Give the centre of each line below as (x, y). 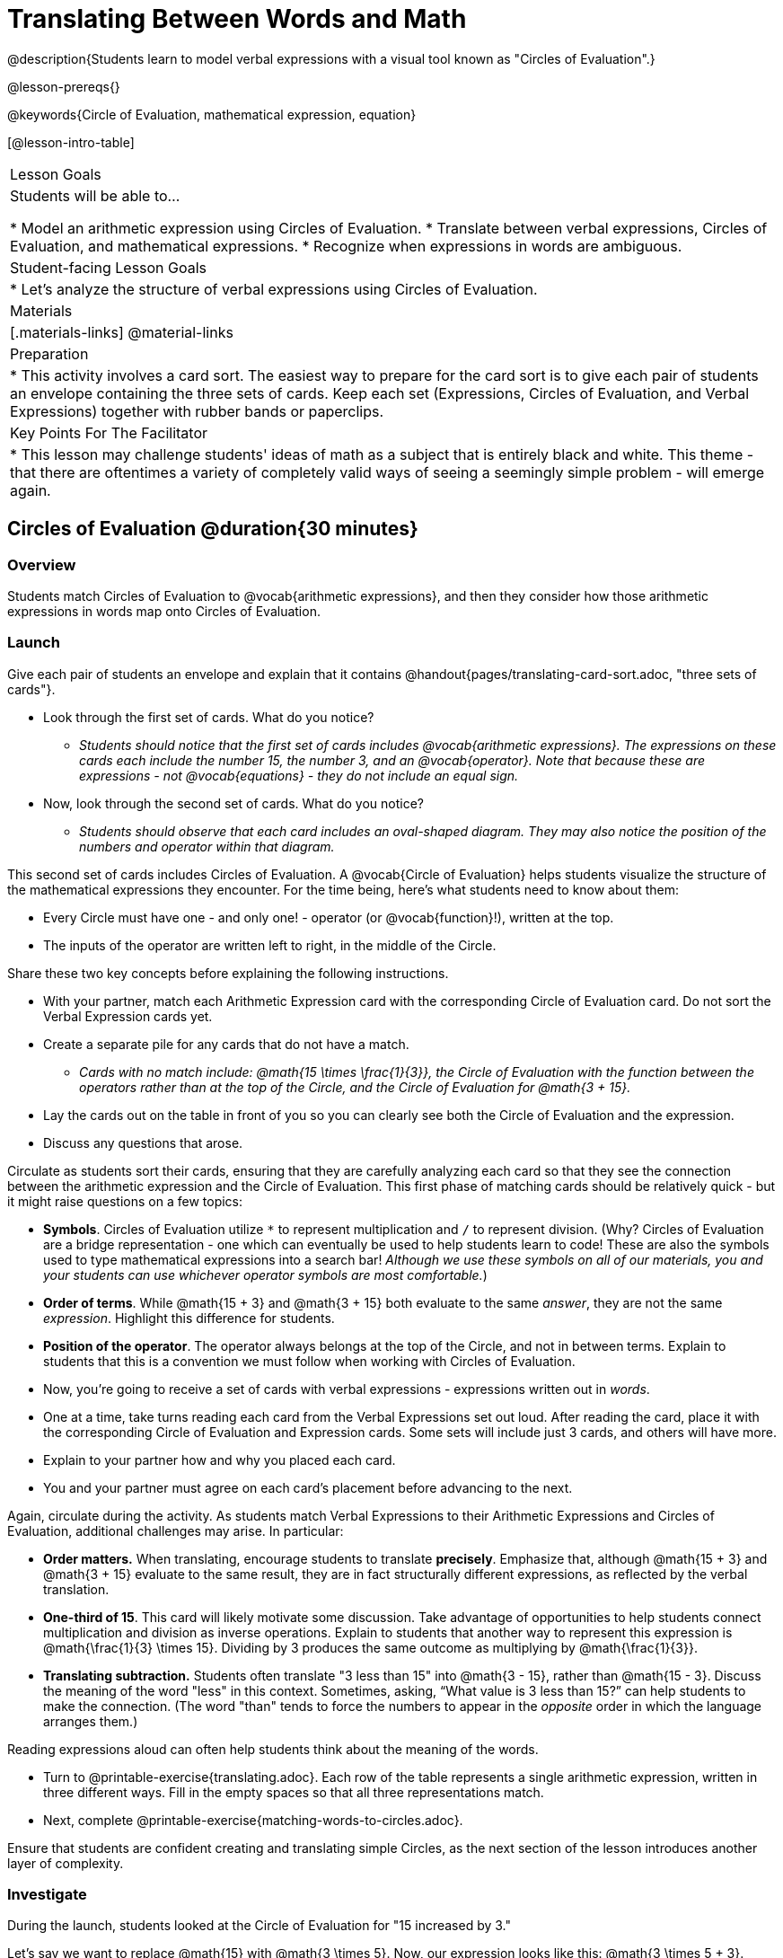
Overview (42, 564)
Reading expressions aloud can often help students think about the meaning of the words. (273, 1749)
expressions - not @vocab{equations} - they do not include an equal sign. (299, 775)
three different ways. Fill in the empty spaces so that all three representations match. (294, 1792)
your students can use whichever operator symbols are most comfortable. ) (265, 1274)
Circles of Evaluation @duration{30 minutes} (213, 529)
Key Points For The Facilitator (109, 432)
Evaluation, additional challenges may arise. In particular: (176, 1530)
